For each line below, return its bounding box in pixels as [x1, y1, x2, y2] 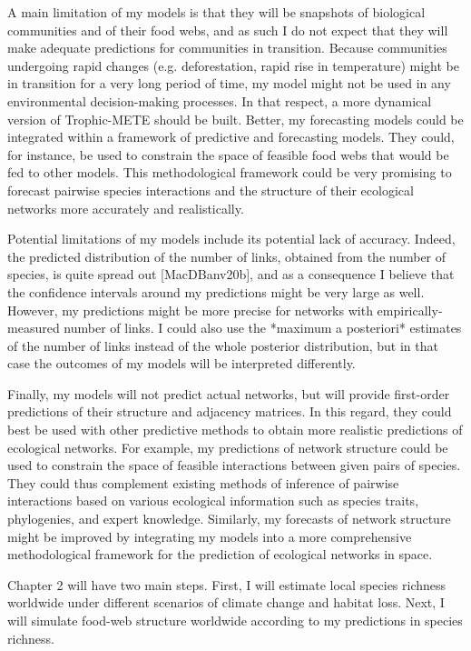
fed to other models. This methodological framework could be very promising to [7, 163, 452, 182]
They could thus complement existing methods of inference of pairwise [7, 473, 399, 492]
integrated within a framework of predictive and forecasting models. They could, [7, 127, 455, 146]
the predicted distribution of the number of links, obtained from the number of [7, 246, 446, 265]
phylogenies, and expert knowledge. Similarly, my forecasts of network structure [7, 509, 451, 528]
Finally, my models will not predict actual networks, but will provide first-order [7, 384, 450, 403]
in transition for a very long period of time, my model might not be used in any [7, 74, 451, 93]
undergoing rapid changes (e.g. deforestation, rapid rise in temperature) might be [7, 55, 459, 75]
